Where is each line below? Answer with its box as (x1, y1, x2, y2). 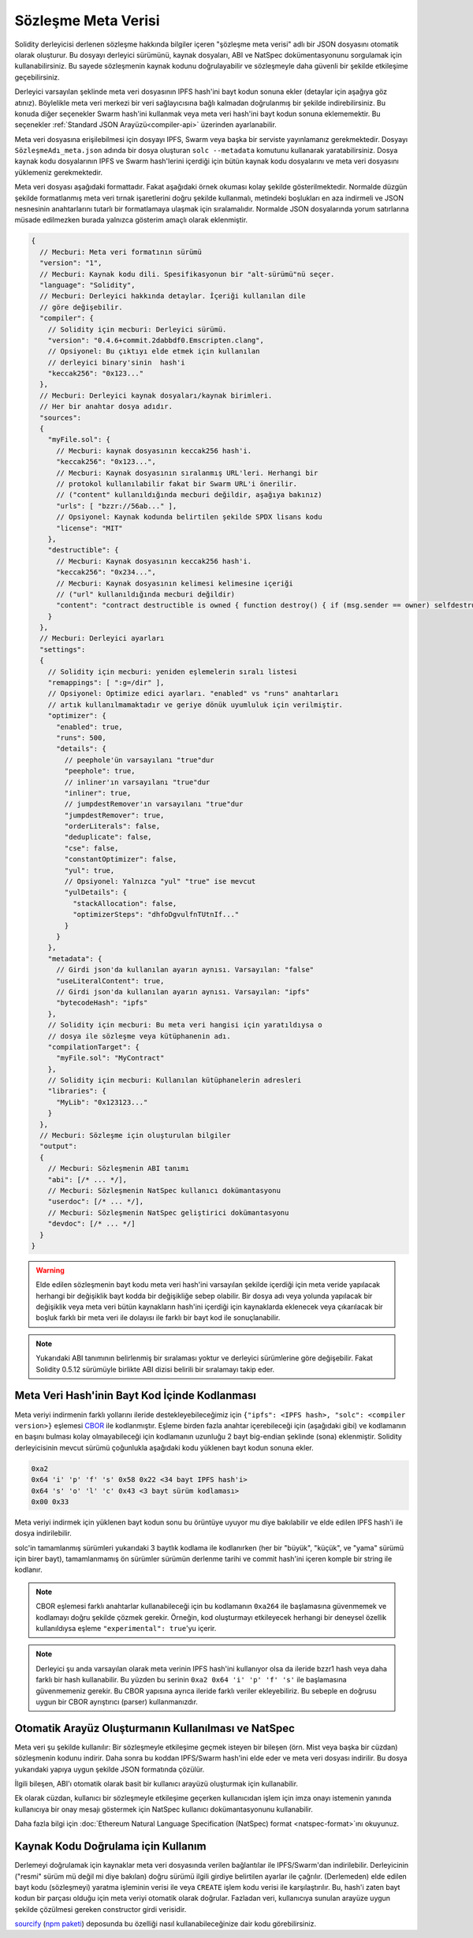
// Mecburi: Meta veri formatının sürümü (39, 247, 203, 256)
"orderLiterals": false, (64, 821, 161, 831)
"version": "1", (39, 259, 102, 268)
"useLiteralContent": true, (56, 976, 165, 986)
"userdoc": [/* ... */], (47, 1197, 144, 1207)
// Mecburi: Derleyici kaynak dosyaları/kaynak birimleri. (39, 391, 273, 400)
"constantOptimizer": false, (64, 855, 177, 864)
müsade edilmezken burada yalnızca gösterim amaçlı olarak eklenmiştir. (14, 215, 248, 225)
